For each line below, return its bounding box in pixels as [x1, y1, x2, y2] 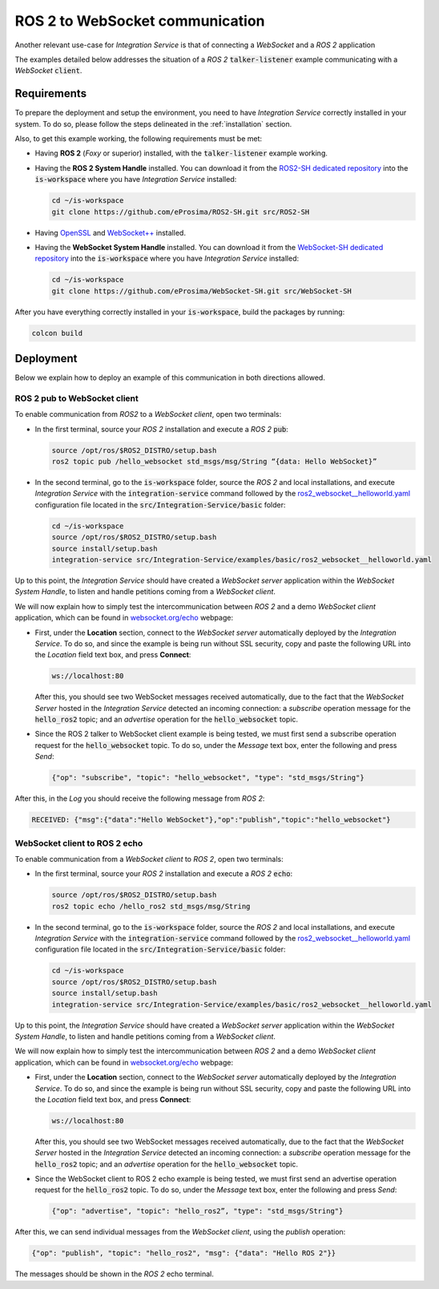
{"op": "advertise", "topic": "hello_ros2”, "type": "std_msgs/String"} [51, 1206, 344, 1216]
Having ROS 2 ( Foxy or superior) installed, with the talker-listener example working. [34, 148, 328, 158]
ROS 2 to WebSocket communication [14, 12, 265, 30]
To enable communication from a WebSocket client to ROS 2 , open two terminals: [14, 854, 284, 863]
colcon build [31, 329, 83, 337]
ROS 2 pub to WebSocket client [14, 393, 139, 404]
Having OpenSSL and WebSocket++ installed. [34, 228, 186, 237]
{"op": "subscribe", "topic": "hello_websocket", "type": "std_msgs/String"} [51, 774, 364, 782]
